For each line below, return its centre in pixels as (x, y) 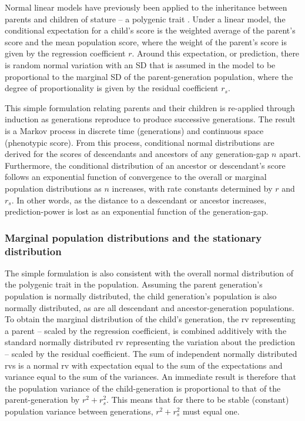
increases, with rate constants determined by (192, 188)
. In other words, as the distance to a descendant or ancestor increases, (139, 200)
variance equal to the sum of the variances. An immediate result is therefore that (150, 377)
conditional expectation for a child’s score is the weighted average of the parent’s (150, 30)
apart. (290, 154)
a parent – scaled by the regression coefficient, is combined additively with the (146, 330)
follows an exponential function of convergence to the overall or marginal (136, 177)
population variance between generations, (79, 411)
